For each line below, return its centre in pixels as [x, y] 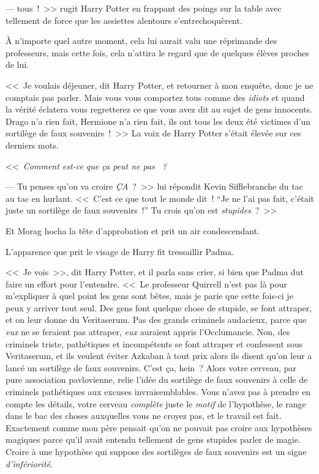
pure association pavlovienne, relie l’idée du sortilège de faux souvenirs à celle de [157, 380]
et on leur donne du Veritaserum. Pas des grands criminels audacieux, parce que [156, 320]
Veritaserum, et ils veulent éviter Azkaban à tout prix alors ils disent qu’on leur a [159, 356]
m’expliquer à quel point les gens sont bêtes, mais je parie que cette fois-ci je [149, 296]
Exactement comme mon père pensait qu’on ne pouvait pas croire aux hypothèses [159, 427]
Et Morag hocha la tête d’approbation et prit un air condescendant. [133, 230]
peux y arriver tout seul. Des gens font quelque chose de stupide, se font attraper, [159, 307]
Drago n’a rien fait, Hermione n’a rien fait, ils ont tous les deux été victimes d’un [158, 121]
